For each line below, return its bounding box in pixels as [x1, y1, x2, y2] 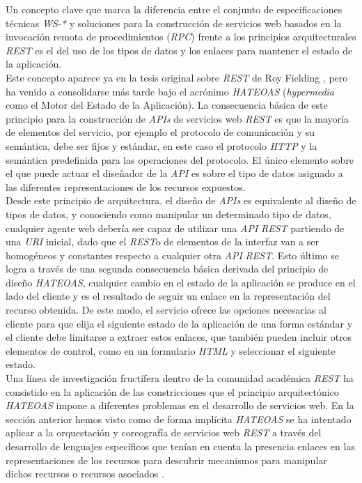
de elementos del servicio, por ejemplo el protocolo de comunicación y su [6, 125, 315, 139]
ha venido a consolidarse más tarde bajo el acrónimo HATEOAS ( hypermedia [6, 84, 334, 98]
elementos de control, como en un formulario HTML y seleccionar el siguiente [6, 343, 336, 358]
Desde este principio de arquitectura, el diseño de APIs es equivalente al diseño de [6, 193, 356, 208]
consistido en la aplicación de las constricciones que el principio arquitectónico [6, 384, 339, 399]
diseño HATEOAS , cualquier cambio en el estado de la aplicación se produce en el [6, 275, 356, 289]
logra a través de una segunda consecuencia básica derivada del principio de [6, 261, 329, 276]
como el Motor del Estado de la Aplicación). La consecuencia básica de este [6, 98, 328, 112]
